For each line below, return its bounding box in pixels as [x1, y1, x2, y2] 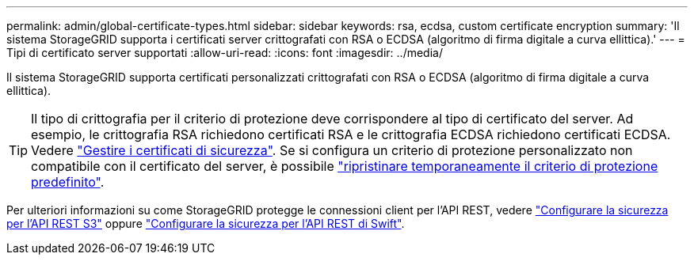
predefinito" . [31, 174, 105, 190]
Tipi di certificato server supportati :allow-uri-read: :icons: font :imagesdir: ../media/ [6, 46, 443, 59]
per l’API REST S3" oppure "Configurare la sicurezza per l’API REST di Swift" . [6, 217, 405, 230]
